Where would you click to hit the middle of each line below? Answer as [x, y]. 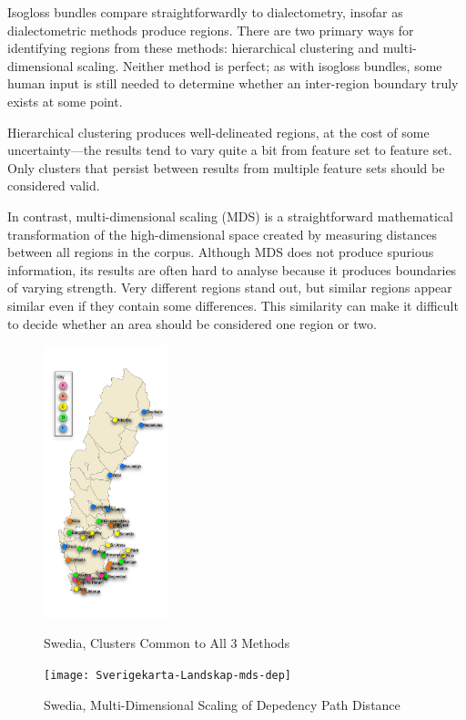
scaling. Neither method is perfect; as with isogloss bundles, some [260, 65]
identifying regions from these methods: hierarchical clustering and [193, 48]
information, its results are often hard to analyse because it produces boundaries [232, 269]
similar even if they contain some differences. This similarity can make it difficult [233, 305]
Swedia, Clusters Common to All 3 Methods [167, 643]
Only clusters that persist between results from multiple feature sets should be [226, 167]
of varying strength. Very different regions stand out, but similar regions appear [230, 288]
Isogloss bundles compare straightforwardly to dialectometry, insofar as [205, 12]
